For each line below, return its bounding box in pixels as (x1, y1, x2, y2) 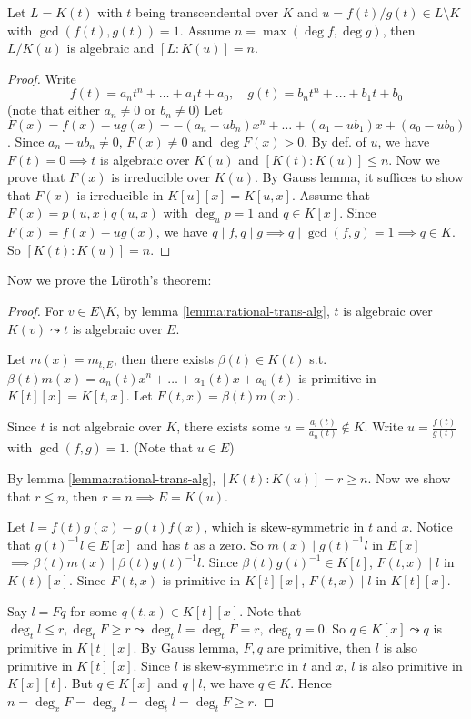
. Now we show (367, 468, 451, 487)
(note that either (7, 100, 100, 119)
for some (70, 601, 118, 620)
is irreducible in (76, 185, 164, 204)
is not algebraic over (49, 417, 162, 436)
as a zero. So (193, 534, 264, 553)
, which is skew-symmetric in (204, 517, 365, 536)
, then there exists (113, 349, 215, 369)
